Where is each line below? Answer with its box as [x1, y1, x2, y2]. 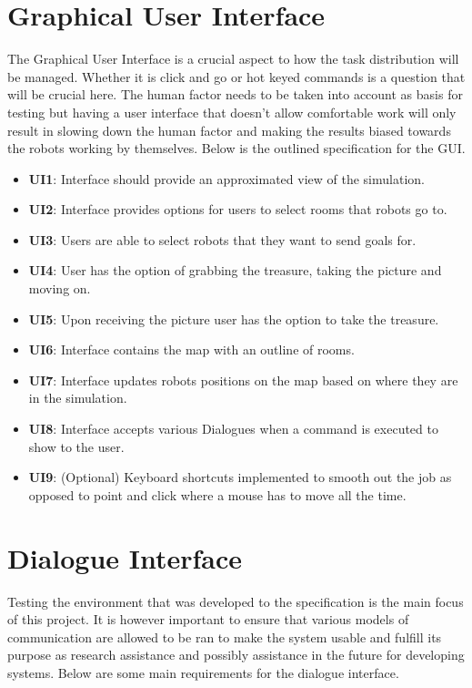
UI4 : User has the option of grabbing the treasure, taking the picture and [28, 261, 442, 280]
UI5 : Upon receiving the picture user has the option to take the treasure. [28, 309, 439, 328]
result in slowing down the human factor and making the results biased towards [7, 120, 451, 139]
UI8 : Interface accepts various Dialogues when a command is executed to [28, 419, 438, 438]
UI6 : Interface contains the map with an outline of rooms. [28, 340, 355, 359]
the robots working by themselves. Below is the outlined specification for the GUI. [7, 139, 466, 158]
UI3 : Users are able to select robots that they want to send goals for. [28, 230, 417, 249]
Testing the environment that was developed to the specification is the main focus [7, 591, 464, 611]
